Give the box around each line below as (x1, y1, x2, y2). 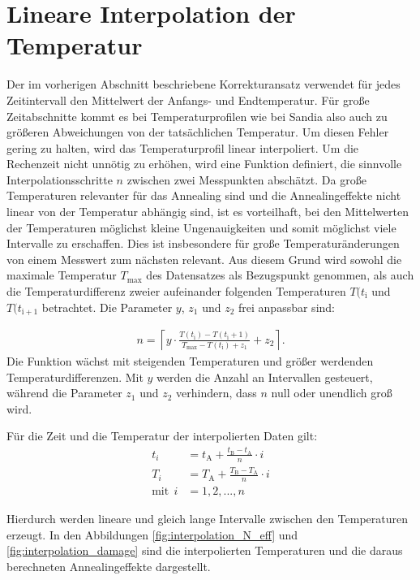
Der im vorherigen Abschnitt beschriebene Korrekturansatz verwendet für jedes (6, 76, 401, 93)
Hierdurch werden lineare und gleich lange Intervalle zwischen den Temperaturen (6, 510, 409, 527)
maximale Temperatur (6, 266, 117, 284)
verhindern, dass (176, 384, 257, 401)
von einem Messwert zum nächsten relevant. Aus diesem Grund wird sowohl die (6, 250, 402, 267)
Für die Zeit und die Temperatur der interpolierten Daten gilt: (6, 427, 318, 444)
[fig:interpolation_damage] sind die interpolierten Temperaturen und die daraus (6, 542, 403, 559)
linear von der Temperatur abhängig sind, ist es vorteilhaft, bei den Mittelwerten (6, 203, 409, 220)
